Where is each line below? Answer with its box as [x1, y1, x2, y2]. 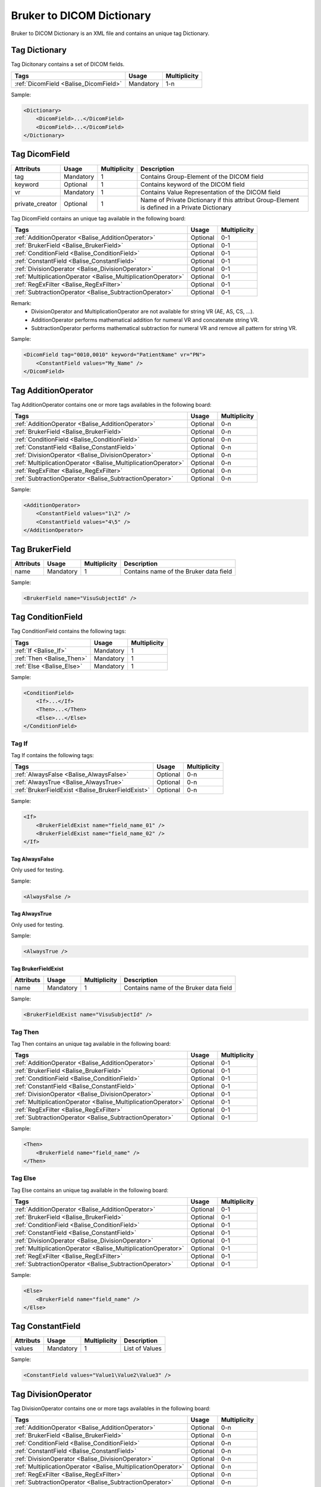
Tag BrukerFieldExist [11, 965, 64, 972]
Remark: [11, 299, 32, 306]
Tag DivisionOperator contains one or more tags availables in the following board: [11, 1404, 211, 1412]
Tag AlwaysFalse [11, 855, 54, 862]
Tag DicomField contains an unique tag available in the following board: [11, 215, 186, 222]
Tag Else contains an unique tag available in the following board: [11, 1187, 169, 1194]
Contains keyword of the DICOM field [140, 180, 245, 189]
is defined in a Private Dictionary [140, 203, 232, 211]
